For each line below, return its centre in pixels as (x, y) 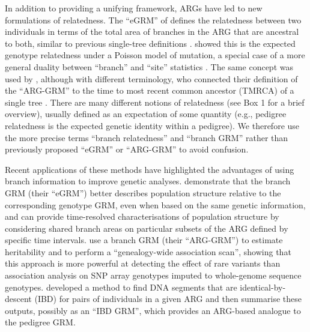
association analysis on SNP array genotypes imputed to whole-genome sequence (153, 275)
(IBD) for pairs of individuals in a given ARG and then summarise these (168, 299)
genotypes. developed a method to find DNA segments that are (121, 287)
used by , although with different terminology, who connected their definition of (151, 78)
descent (18, 299)
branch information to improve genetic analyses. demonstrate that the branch (148, 181)
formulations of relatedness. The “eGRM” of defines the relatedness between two (153, 20)
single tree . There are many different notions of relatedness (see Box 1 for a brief (155, 102)
